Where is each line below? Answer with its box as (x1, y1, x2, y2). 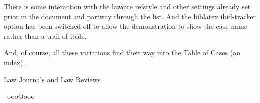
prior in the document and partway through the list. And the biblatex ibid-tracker (4, 11, 256, 21)
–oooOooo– (4, 91, 38, 101)
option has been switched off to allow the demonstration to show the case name (4, 21, 247, 31)
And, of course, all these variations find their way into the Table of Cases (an (4, 47, 240, 58)
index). (4, 57, 25, 67)
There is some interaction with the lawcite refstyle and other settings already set (4, 1, 251, 11)
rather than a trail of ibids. (4, 30, 87, 41)
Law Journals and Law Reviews (4, 74, 101, 84)
